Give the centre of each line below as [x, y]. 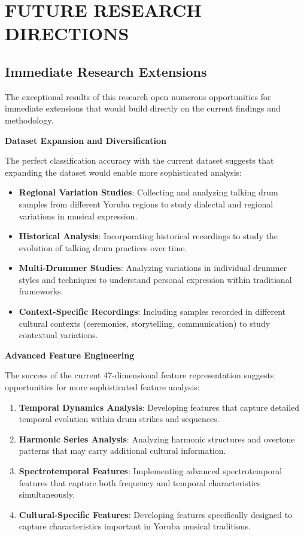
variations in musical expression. [78, 216]
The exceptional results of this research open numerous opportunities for [138, 96]
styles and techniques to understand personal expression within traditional [155, 279]
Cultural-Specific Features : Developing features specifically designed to [156, 514]
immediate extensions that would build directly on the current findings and [143, 108]
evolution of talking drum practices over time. [103, 247]
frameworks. [41, 291]
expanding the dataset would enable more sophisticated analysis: [123, 172]
